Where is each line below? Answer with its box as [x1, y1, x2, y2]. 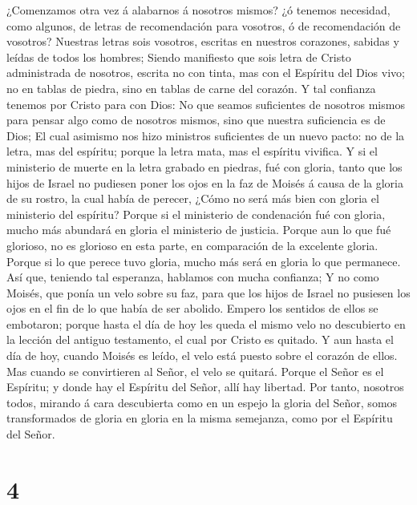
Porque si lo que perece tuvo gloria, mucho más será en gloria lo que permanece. [6, 252, 401, 269]
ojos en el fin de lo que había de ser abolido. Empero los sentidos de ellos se [6, 300, 379, 317]
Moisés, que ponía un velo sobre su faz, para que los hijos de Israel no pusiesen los [6, 284, 411, 301]
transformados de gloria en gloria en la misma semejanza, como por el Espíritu [6, 410, 393, 426]
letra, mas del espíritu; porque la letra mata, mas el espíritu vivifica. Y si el [6, 143, 378, 160]
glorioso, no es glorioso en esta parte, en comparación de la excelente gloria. [6, 236, 379, 253]
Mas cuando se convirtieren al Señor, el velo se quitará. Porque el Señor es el [6, 362, 384, 379]
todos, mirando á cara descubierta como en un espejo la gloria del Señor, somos [6, 394, 398, 410]
